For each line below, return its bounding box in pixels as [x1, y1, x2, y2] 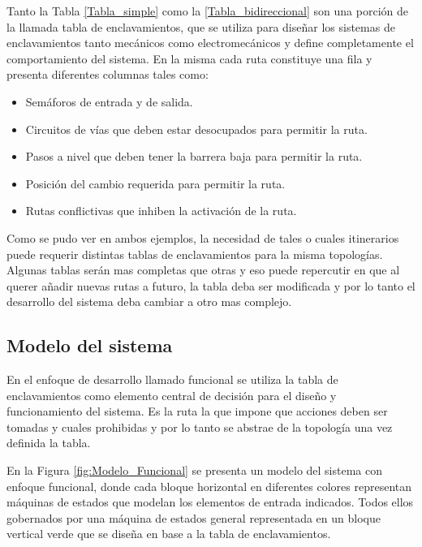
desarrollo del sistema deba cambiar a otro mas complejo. [6, 293, 292, 310]
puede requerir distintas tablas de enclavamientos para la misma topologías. [6, 245, 383, 262]
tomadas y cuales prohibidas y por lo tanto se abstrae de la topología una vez [6, 418, 393, 435]
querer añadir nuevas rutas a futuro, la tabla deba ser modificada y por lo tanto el [6, 277, 416, 294]
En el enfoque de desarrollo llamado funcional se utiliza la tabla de [6, 371, 338, 388]
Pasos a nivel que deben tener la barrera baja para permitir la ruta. [25, 148, 363, 165]
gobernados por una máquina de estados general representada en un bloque [6, 509, 381, 526]
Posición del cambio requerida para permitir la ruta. [25, 174, 286, 192]
